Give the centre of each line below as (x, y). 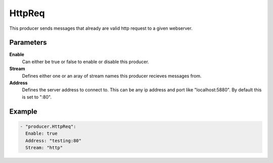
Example (23, 111)
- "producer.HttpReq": (48, 126)
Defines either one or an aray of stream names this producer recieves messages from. (112, 76)
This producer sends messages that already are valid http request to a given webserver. (101, 28)
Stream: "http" (44, 147)
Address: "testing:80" (54, 141)
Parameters (28, 43)
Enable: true (41, 133)
